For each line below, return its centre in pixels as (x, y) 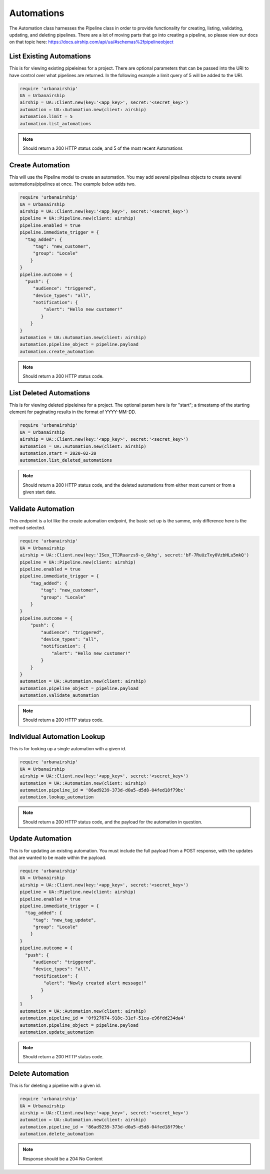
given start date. (39, 492)
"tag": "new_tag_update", (65, 920)
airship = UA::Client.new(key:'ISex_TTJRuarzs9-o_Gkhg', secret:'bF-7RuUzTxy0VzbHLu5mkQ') (134, 555)
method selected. (27, 528)
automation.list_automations (55, 123)
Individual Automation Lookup (57, 737)
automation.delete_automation (57, 1134)
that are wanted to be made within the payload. (58, 857)
